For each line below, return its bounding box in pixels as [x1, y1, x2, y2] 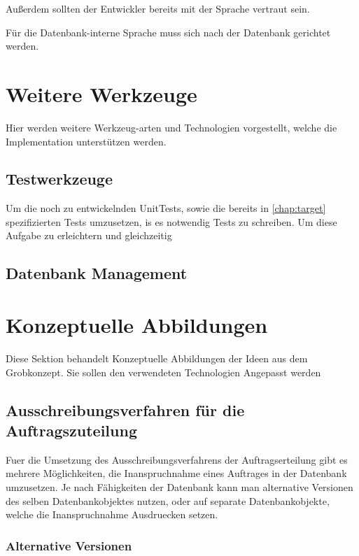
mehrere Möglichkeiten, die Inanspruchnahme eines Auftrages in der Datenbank [6, 466, 347, 480]
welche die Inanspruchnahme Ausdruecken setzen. [6, 507, 218, 522]
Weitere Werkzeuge [6, 79, 197, 108]
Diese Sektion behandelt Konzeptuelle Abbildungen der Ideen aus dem [6, 350, 308, 365]
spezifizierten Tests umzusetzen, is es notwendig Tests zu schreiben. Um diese [6, 214, 337, 229]
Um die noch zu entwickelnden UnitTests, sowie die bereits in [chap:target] [6, 201, 326, 215]
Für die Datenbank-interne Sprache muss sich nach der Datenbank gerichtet [6, 24, 331, 39]
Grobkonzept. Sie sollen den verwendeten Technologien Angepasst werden [6, 364, 321, 379]
